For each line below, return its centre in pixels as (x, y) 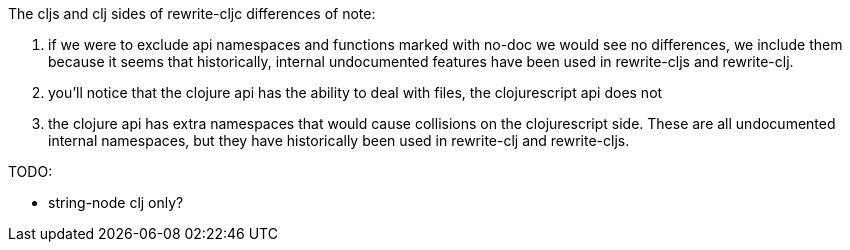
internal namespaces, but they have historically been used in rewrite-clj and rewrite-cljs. (339, 140)
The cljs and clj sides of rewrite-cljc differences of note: (192, 13)
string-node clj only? (116, 202)
